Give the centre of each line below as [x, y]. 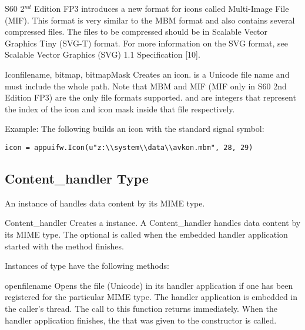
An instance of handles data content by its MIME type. [105, 203]
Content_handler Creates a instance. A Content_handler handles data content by [153, 223]
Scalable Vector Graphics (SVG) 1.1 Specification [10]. [103, 54]
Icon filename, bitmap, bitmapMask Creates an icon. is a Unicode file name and [147, 74]
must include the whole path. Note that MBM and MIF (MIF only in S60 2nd [146, 86]
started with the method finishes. [64, 246]
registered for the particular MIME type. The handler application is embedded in [151, 297]
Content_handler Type [77, 178]
